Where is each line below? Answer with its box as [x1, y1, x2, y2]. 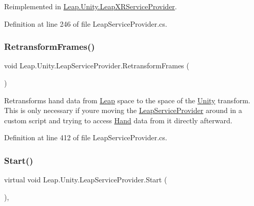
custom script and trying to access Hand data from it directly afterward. [4, 115, 232, 125]
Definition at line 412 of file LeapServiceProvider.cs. [4, 132, 167, 143]
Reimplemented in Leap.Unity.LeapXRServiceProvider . [4, 1, 177, 11]
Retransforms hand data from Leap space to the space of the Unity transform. [4, 95, 250, 105]
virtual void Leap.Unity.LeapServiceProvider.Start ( [4, 174, 167, 185]
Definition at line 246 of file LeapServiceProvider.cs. [4, 18, 167, 29]
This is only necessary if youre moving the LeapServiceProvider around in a [4, 105, 242, 116]
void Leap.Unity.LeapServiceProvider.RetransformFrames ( [4, 60, 189, 71]
